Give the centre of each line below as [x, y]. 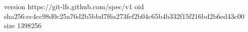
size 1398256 [23, 25]
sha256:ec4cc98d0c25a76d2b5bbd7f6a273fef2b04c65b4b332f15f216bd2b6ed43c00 [124, 16]
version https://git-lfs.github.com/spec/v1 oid [74, 6]
